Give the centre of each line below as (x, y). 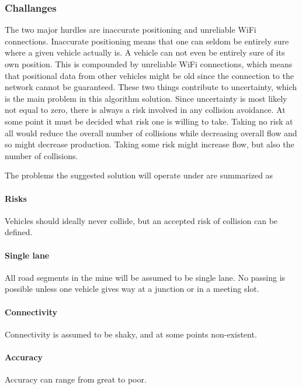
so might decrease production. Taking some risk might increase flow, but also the (150, 144)
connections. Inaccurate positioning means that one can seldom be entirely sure (147, 41)
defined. (19, 232)
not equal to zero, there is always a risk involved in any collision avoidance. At (145, 110)
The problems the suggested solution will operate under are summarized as (139, 175)
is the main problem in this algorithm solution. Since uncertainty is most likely (146, 98)
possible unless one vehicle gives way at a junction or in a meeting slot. (132, 289)
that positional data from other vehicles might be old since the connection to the (149, 75)
